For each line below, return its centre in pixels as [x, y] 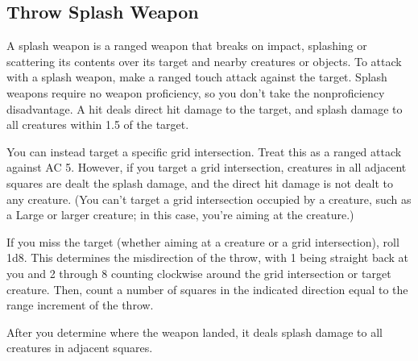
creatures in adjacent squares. [80, 348]
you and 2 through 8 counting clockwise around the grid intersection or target [199, 273]
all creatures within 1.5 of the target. [98, 124]
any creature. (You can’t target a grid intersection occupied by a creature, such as [209, 199]
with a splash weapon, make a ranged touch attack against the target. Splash [197, 77]
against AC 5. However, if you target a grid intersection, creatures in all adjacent [207, 167]
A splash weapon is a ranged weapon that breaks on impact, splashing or [187, 46]
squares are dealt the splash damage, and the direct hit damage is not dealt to [200, 183]
